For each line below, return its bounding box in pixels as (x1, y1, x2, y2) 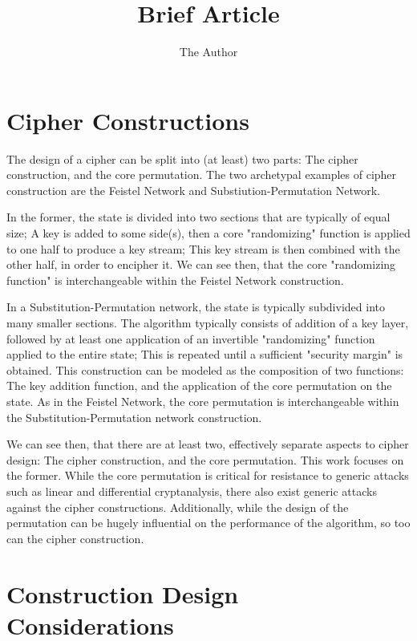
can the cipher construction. (6, 529, 144, 546)
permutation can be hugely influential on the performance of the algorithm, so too (6, 514, 411, 531)
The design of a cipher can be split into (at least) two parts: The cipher (6, 150, 358, 167)
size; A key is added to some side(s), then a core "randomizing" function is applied (6, 225, 411, 241)
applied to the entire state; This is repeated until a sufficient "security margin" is (6, 346, 403, 363)
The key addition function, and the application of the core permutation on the (6, 377, 392, 394)
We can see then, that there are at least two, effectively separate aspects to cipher (6, 436, 409, 452)
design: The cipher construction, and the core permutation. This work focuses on (6, 451, 404, 468)
